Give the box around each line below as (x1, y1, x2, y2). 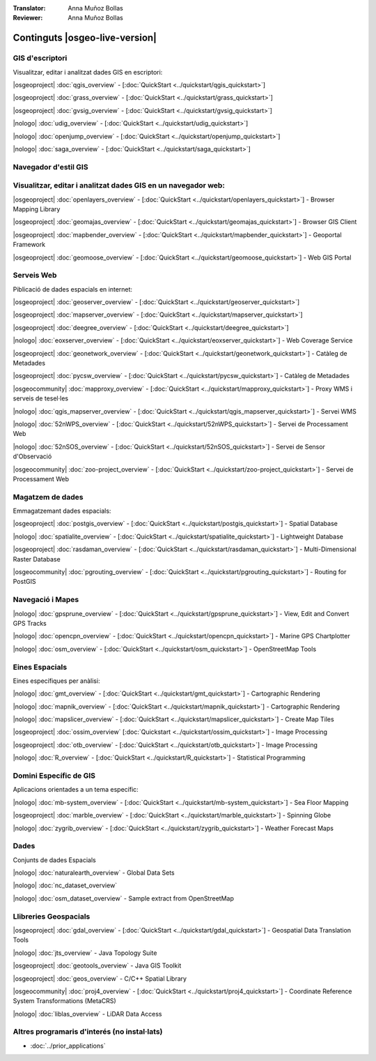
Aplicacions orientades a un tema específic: (13, 785, 139, 794)
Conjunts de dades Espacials (13, 855, 97, 864)
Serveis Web (13, 271, 57, 280)
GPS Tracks (13, 619, 47, 627)
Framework (13, 241, 45, 249)
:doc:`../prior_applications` (30, 1041, 106, 1050)
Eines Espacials (13, 662, 68, 672)
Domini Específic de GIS (13, 771, 96, 781)
